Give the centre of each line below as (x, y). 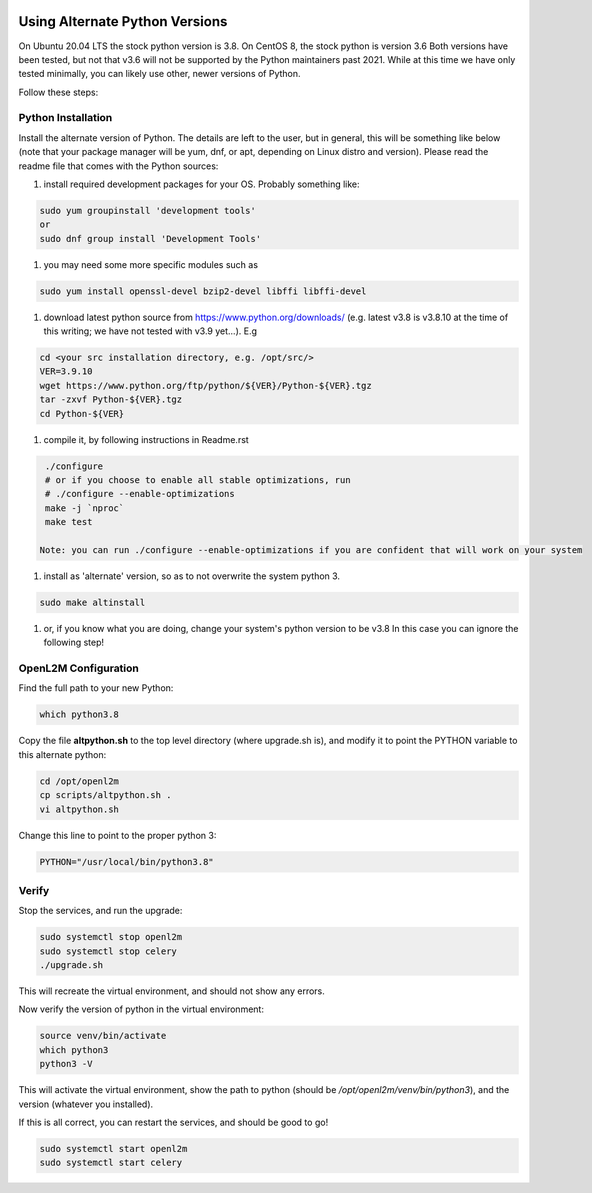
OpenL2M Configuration (79, 668)
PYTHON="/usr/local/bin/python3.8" (126, 861)
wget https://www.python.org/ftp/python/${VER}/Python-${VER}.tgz (205, 385)
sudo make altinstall (92, 602)
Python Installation (65, 118)
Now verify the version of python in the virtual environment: (141, 1009)
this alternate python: (62, 754)
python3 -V (66, 1064)
